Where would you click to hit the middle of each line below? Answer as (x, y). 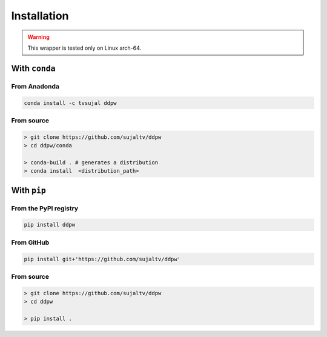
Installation (40, 16)
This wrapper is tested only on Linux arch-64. (84, 48)
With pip (29, 190)
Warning (38, 37)
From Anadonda (35, 86)
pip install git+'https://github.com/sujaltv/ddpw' (102, 259)
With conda (33, 68)
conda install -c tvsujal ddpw (71, 103)
